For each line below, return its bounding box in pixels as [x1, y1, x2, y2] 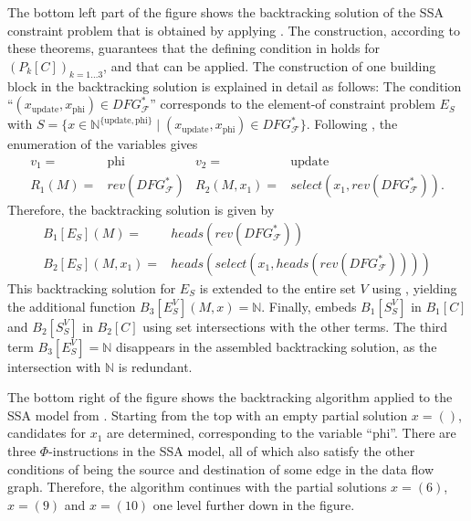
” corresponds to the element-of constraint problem [150, 94, 435, 113]
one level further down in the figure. [152, 494, 355, 514]
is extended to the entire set [199, 278, 356, 297]
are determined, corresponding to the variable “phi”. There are [107, 423, 456, 442]
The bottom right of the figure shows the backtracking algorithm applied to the [7, 388, 453, 407]
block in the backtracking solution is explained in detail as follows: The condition [7, 76, 462, 95]
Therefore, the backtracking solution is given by [7, 200, 275, 219]
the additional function [7, 296, 136, 315]
